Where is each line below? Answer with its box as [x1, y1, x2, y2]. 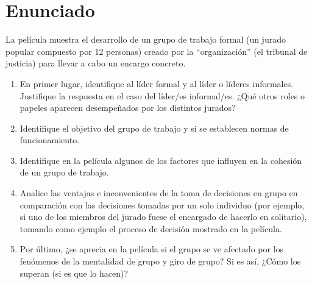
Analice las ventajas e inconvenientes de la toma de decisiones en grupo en [19, 186, 298, 199]
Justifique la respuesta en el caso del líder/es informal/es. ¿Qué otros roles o [19, 89, 305, 102]
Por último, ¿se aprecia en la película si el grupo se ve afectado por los [19, 243, 284, 255]
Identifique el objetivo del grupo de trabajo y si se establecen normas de [19, 121, 289, 134]
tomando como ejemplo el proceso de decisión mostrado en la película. [19, 222, 282, 235]
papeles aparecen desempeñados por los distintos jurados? [19, 101, 236, 114]
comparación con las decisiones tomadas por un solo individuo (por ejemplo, [19, 198, 305, 211]
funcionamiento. [19, 133, 80, 146]
